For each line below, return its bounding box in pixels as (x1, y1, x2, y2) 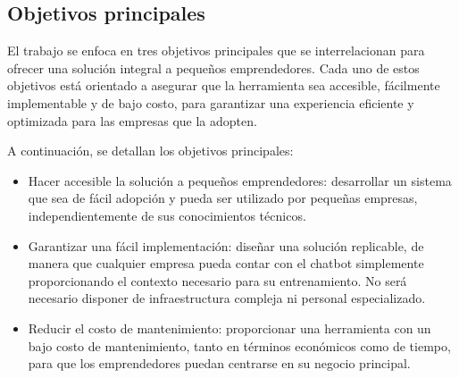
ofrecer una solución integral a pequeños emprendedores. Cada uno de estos (7, 58, 420, 77)
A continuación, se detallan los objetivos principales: (7, 141, 294, 160)
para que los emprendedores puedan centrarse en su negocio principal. (28, 354, 411, 373)
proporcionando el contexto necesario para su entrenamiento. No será (28, 271, 407, 290)
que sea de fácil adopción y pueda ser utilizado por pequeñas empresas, (28, 189, 418, 207)
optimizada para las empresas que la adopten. (7, 111, 257, 130)
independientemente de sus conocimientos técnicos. (28, 206, 306, 224)
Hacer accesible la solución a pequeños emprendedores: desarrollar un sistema (28, 171, 452, 189)
